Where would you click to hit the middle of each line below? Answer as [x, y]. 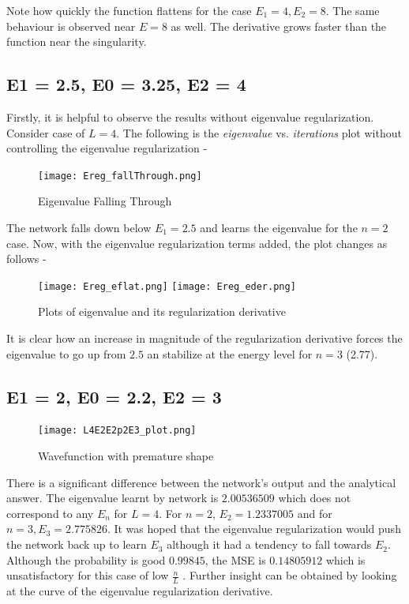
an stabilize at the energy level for [230, 353]
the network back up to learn [77, 544]
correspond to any [50, 513]
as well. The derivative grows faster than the [279, 26]
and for [315, 513]
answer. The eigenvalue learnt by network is [113, 498]
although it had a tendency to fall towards [269, 544]
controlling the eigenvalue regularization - [107, 148]
